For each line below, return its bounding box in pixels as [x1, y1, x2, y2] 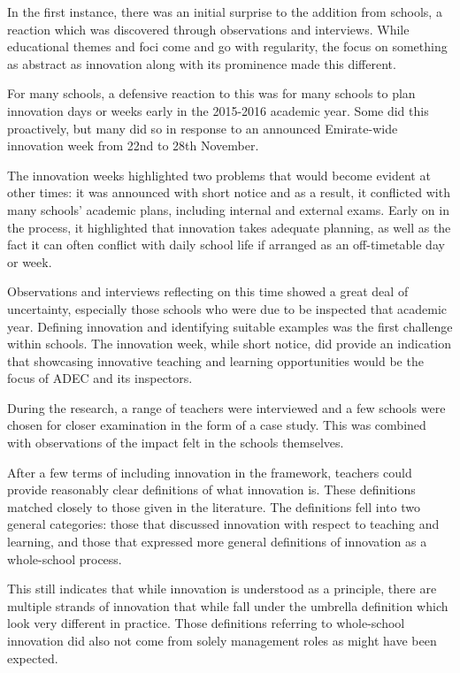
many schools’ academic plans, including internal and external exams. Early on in [7, 200, 449, 218]
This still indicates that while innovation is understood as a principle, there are [7, 579, 437, 598]
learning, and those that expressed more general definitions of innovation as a [7, 532, 427, 551]
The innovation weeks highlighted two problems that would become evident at [7, 165, 431, 184]
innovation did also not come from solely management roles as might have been [7, 631, 437, 649]
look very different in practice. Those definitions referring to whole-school [7, 614, 405, 632]
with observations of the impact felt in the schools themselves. [7, 433, 344, 452]
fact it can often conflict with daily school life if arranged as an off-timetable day [7, 235, 445, 254]
